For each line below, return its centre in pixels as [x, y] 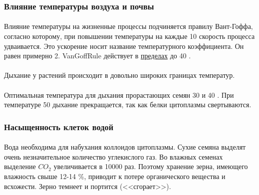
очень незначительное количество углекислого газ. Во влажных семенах [114, 156]
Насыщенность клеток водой [59, 126]
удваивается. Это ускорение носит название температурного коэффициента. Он [124, 46]
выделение [20, 166]
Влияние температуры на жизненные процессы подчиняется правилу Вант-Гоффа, [129, 26]
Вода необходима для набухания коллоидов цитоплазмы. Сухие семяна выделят [125, 147]
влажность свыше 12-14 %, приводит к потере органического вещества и [115, 176]
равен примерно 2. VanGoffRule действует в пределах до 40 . [98, 56]
